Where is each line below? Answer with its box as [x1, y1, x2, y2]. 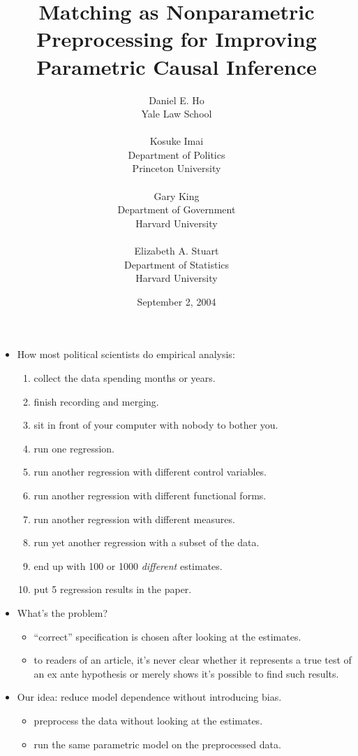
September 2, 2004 [137, 294, 216, 308]
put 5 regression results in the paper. [33, 582, 192, 597]
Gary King [154, 188, 200, 203]
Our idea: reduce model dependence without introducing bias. [17, 690, 282, 704]
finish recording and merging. [33, 394, 159, 408]
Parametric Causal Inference [36, 52, 317, 80]
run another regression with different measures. [33, 511, 235, 526]
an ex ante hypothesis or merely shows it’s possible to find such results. [33, 666, 339, 680]
